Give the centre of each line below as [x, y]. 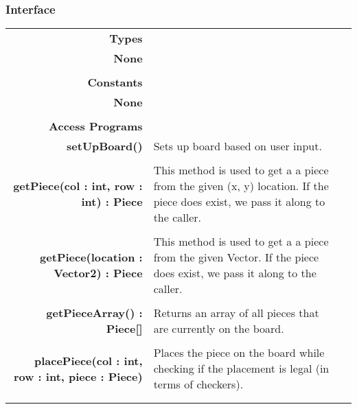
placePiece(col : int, [88, 360]
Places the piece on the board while [239, 353]
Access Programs [96, 126]
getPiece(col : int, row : [78, 186]
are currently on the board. [219, 329]
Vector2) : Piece [98, 273]
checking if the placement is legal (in [241, 369]
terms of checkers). [198, 384]
